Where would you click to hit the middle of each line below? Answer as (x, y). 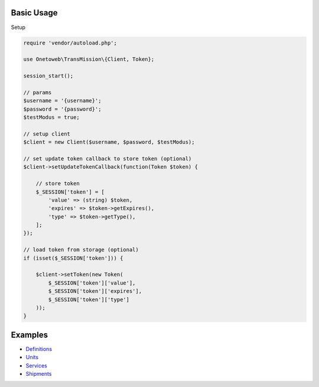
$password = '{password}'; (62, 109)
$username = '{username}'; (62, 101)
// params (38, 92)
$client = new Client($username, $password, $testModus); (109, 142)
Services (36, 365)
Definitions (39, 349)
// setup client (47, 134)
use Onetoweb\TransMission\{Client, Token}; (89, 59)
